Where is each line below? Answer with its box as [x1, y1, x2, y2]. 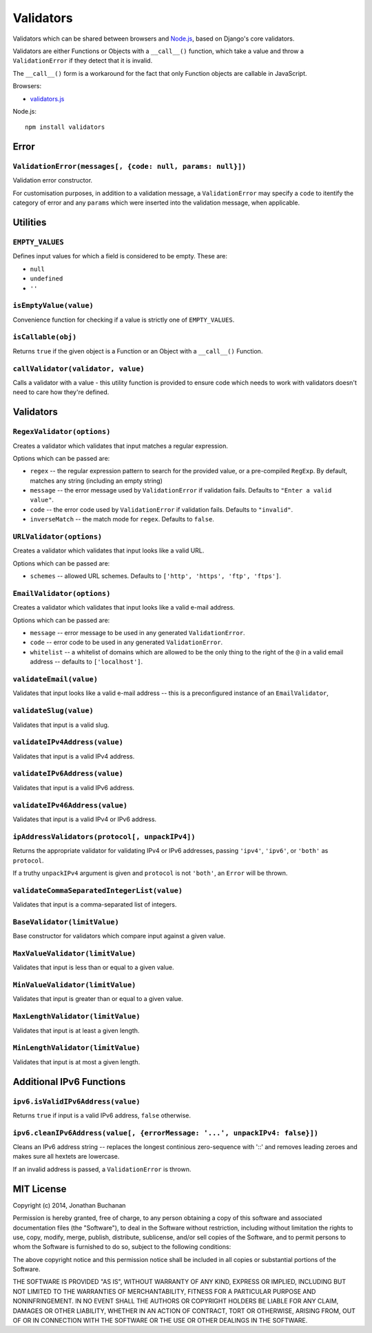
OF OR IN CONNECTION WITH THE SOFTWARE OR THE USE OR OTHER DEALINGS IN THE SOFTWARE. [12, 1316, 308, 1325]
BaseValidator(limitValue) [12, 917, 120, 927]
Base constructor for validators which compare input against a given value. [12, 932, 226, 940]
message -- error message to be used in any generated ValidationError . [30, 629, 245, 637]
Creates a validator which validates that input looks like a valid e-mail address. [12, 603, 236, 612]
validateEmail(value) [12, 675, 98, 684]
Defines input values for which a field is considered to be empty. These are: [12, 252, 227, 260]
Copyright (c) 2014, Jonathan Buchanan [12, 1201, 126, 1209]
